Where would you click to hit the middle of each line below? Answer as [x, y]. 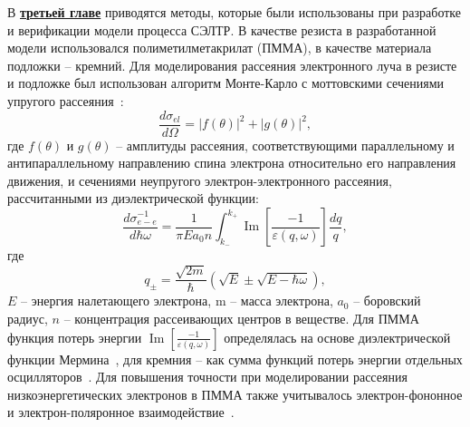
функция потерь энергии [75, 337]
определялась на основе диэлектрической [337, 337]
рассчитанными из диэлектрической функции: [133, 198]
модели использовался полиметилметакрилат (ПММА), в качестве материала [220, 48]
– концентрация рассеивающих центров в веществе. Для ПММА [241, 319]
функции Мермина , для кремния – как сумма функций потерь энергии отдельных [235, 359]
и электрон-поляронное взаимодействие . [121, 412]
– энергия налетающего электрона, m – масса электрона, [177, 301]
